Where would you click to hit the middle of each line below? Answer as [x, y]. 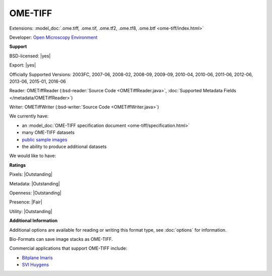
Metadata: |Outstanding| [35, 183]
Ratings [18, 165]
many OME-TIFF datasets [48, 132]
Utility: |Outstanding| [31, 211]
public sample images [45, 140]
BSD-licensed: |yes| [30, 56]
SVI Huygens [36, 265]
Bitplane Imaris [37, 257]
